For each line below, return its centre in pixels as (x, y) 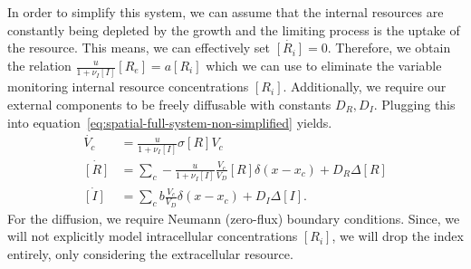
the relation (39, 65)
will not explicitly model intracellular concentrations (153, 236)
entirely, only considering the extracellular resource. (150, 253)
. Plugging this (414, 104)
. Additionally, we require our (365, 86)
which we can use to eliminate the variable (324, 65)
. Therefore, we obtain (389, 48)
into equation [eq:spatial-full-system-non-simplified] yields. (170, 122)
